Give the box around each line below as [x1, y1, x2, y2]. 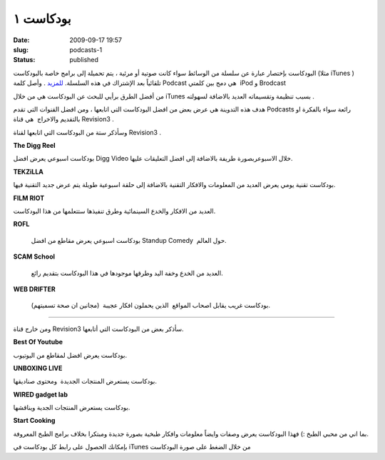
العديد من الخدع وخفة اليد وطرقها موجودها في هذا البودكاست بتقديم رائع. [31, 269, 224, 277]
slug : [13, 45, 29, 54]
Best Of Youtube [13, 338, 63, 346]
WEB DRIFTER [13, 284, 56, 293]
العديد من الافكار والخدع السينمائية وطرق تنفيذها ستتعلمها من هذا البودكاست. [13, 207, 216, 216]
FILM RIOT [13, 194, 45, 202]
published [69, 56, 99, 64]
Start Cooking [13, 416, 56, 425]
